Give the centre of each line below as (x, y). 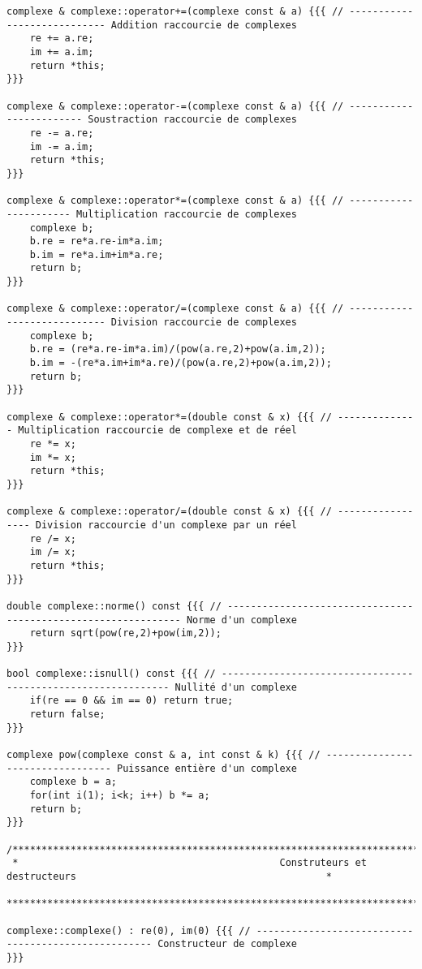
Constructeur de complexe (227, 944)
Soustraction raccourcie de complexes (192, 120)
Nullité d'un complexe (236, 687)
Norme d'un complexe (241, 620)
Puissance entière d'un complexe (207, 768)
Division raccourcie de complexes (204, 323)
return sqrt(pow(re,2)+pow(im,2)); (125, 633)
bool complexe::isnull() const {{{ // (111, 674)
